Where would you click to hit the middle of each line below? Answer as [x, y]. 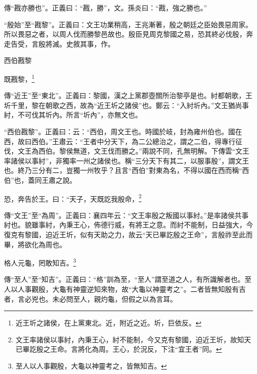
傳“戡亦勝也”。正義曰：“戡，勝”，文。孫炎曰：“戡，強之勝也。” [106, 7]
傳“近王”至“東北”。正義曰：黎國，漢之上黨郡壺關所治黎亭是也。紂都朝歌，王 [128, 95]
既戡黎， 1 [19, 78]
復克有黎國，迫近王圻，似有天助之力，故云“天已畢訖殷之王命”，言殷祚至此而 [128, 234]
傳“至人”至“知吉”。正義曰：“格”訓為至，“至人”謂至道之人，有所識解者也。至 [128, 279]
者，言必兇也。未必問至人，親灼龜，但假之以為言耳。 [90, 298]
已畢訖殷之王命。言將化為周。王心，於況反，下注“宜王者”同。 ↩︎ [119, 349]
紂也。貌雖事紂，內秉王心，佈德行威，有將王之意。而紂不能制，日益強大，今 [128, 225]
